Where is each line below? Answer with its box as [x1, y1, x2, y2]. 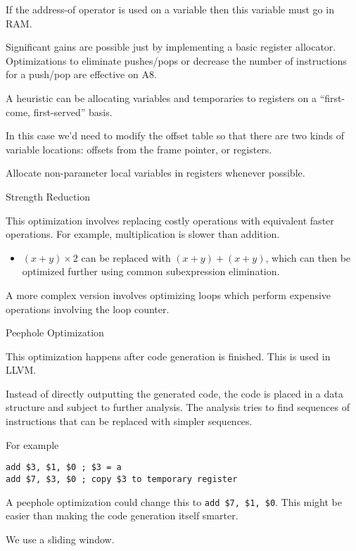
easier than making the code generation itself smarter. [6, 508, 239, 523]
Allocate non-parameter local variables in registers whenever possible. [6, 165, 305, 180]
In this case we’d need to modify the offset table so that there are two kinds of [6, 128, 345, 143]
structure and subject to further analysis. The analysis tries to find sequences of [6, 400, 350, 414]
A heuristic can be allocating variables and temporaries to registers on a [6, 90, 317, 105]
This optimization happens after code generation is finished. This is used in [6, 348, 331, 363]
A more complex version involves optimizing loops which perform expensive [6, 287, 331, 302]
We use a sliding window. [6, 531, 115, 546]
